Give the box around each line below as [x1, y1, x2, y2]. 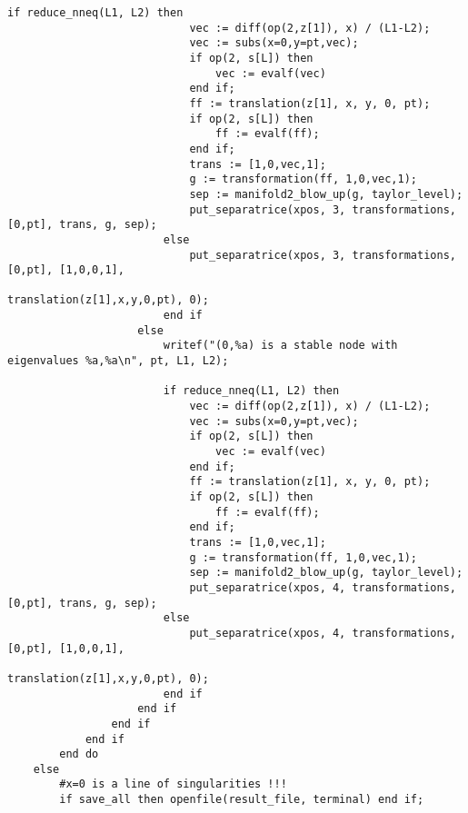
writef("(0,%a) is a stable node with [163, 339, 398, 352]
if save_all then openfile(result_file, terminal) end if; [59, 793, 424, 807]
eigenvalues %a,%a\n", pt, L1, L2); [7, 354, 229, 368]
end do [59, 748, 99, 761]
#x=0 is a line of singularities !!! [59, 778, 287, 791]
